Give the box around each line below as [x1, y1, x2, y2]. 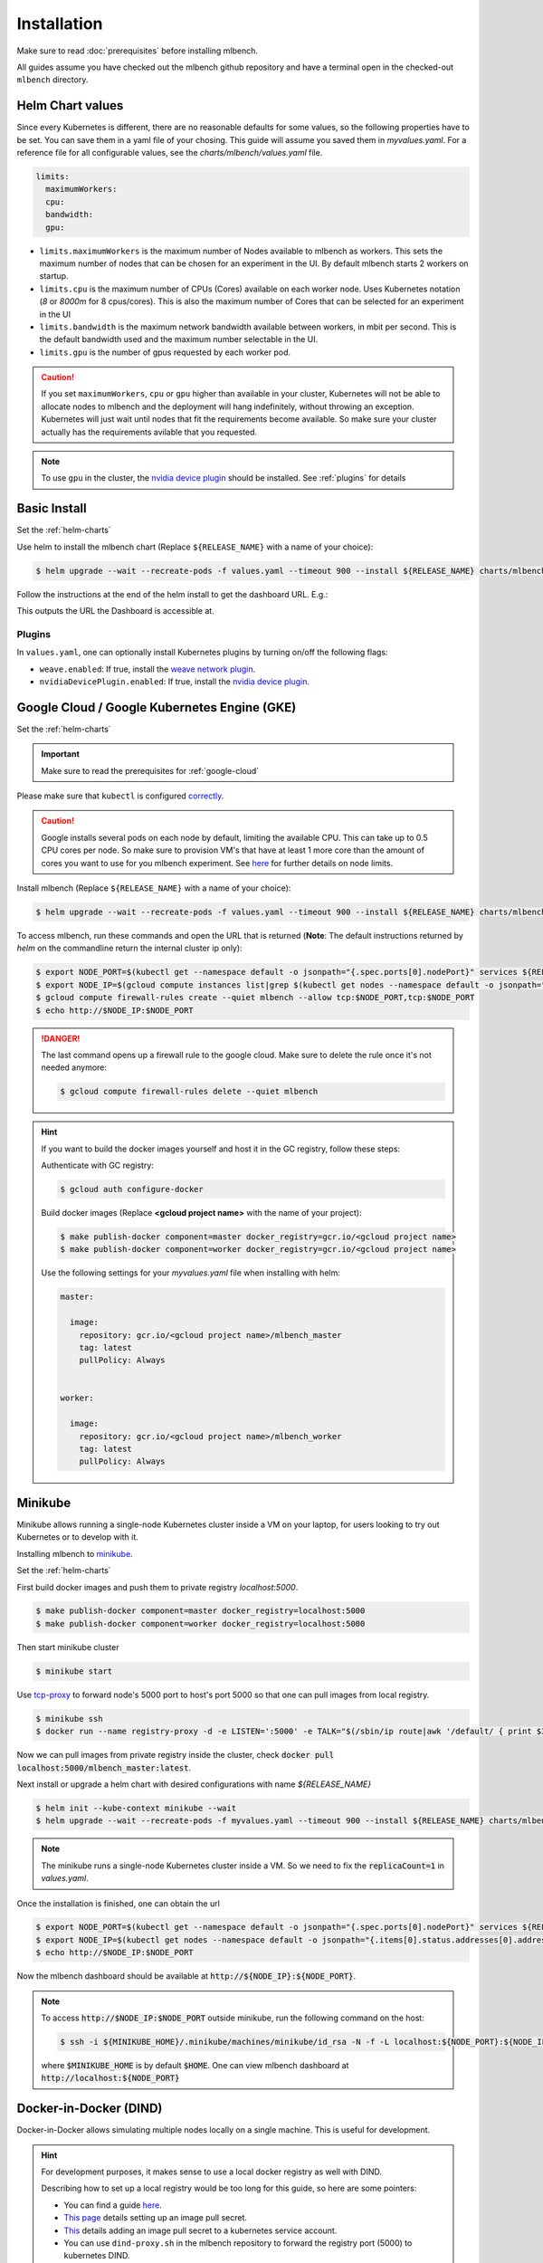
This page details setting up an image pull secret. [63, 2212, 248, 2223]
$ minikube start [35, 1666, 113, 1676]
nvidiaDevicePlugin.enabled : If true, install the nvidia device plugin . [39, 675, 310, 687]
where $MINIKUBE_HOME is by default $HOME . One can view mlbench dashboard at [41, 2060, 349, 2070]
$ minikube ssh [35, 1714, 103, 1724]
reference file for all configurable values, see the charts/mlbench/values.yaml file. [16, 148, 323, 158]
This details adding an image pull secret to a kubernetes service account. [63, 2225, 338, 2236]
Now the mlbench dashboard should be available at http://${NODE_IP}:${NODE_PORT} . [16, 1971, 357, 1981]
